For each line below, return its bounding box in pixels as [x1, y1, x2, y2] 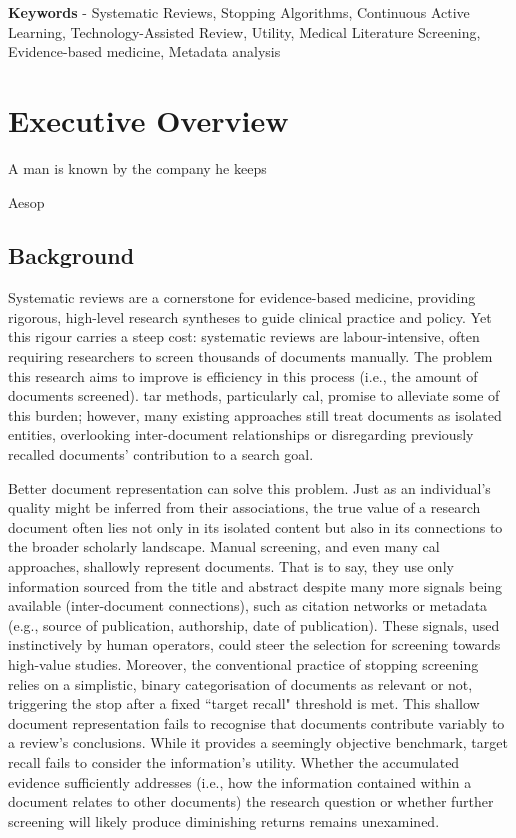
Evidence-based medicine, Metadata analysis [8, 41, 281, 62]
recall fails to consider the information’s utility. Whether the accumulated [8, 751, 460, 772]
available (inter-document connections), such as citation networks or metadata [8, 595, 488, 616]
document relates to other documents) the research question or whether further [8, 791, 494, 812]
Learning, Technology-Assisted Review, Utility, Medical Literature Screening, [8, 21, 481, 42]
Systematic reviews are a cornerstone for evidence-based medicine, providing [8, 287, 476, 308]
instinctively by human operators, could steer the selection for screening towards [8, 634, 501, 655]
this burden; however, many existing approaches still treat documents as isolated [8, 404, 502, 425]
